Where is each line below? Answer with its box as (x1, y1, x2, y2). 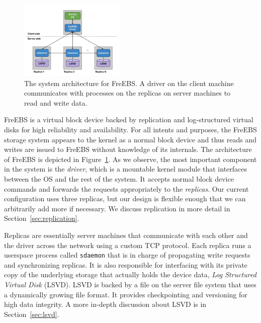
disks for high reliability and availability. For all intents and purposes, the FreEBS (4, 124, 257, 135)
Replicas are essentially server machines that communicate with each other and (4, 230, 248, 240)
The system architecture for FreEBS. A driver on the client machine (24, 77, 234, 88)
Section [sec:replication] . (4, 213, 79, 223)
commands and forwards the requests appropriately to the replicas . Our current (4, 183, 249, 194)
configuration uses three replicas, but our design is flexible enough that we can (4, 193, 246, 204)
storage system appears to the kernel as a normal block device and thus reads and (4, 134, 256, 144)
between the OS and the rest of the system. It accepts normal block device (4, 174, 234, 184)
